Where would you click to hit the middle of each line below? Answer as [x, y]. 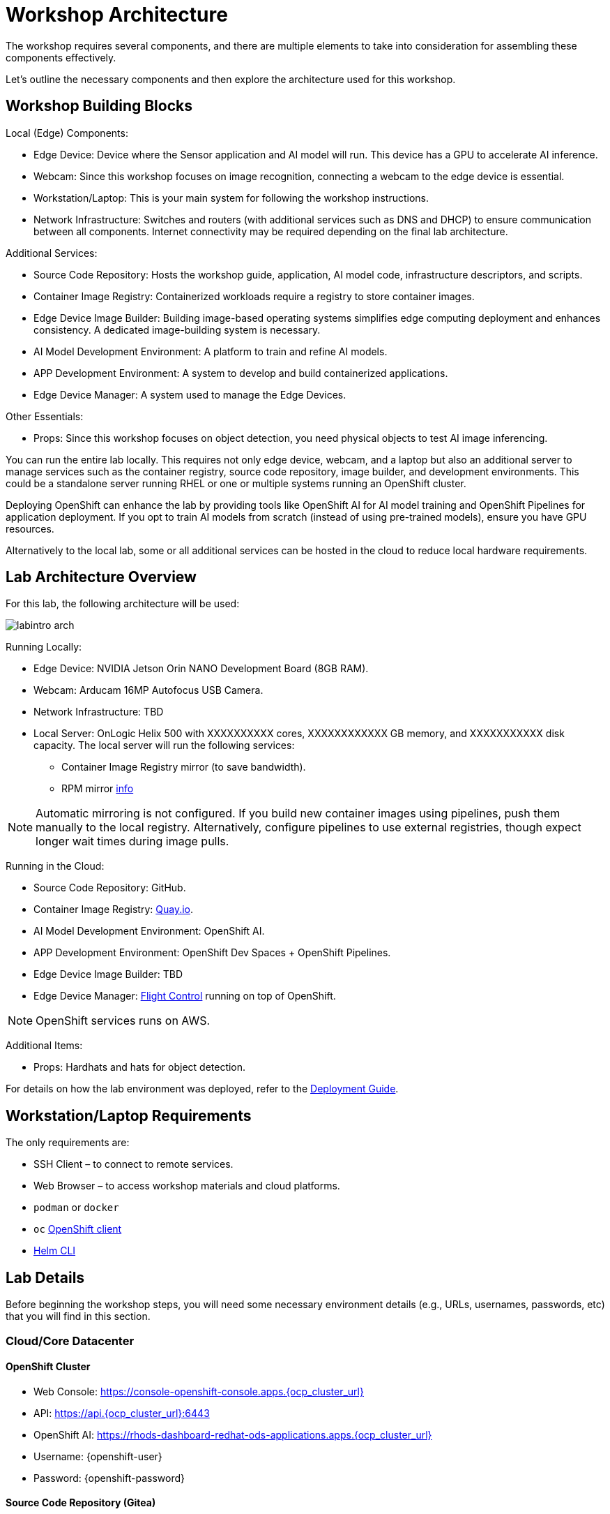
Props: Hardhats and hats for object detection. [140, 1067]
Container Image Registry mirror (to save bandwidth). [184, 767]
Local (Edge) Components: [67, 133]
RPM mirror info [98, 789]
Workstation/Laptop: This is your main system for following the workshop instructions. [231, 198]
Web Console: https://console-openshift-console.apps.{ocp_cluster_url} [199, 1391]
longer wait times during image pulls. [132, 841]
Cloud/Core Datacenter [70, 1341]
